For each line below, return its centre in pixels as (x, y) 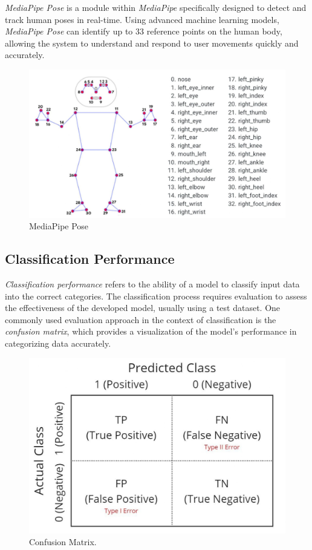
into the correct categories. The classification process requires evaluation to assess (156, 296)
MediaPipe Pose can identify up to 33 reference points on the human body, (144, 31)
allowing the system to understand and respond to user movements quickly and (152, 43)
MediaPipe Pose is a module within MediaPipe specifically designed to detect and (156, 7)
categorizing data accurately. (58, 343)
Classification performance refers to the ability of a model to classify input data (152, 284)
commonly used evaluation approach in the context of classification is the (141, 319)
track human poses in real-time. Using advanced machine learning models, (142, 19)
